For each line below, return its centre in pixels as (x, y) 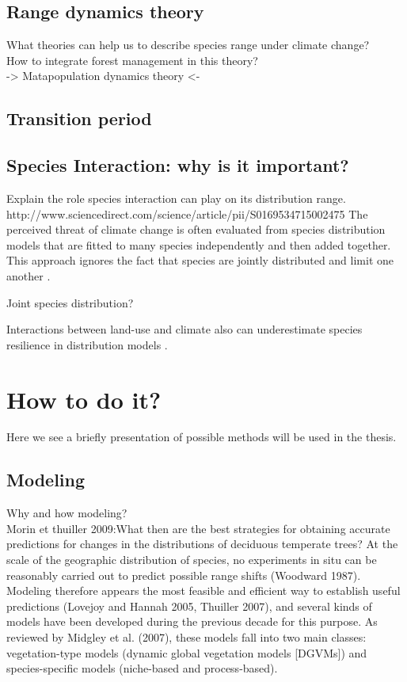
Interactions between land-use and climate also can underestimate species (184, 329)
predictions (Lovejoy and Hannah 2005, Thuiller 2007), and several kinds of (189, 606)
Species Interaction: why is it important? (178, 165)
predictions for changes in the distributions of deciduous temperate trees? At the (202, 544)
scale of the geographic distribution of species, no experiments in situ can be (192, 560)
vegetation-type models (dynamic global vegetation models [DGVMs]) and (187, 652)
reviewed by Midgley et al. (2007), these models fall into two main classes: (186, 636)
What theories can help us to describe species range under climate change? (188, 45)
